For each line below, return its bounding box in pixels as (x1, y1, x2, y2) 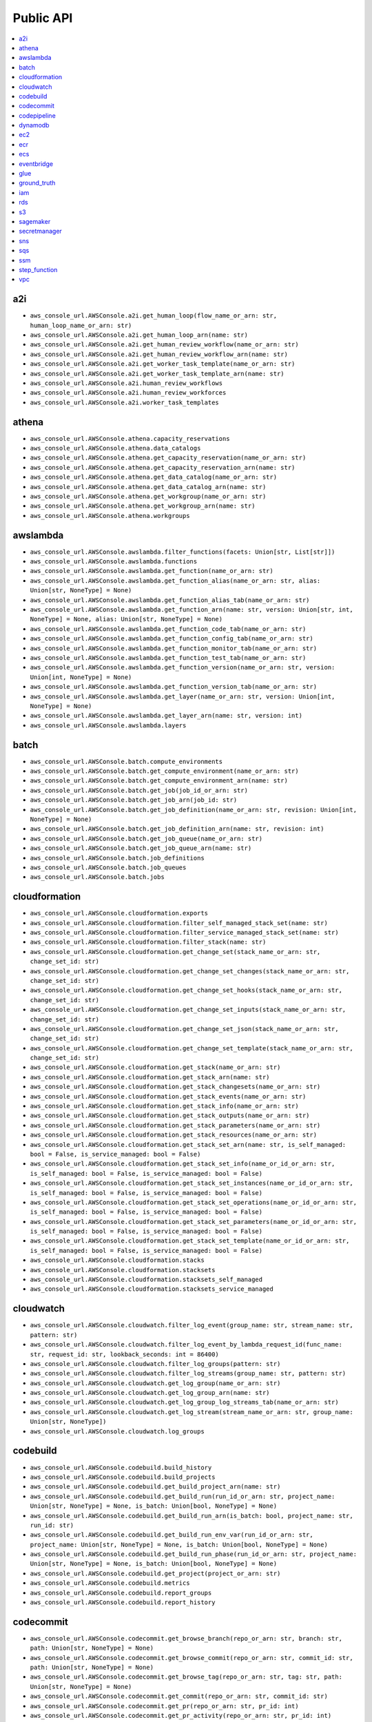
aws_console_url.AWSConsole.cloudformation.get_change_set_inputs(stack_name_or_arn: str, (30, 1006, 347, 1014)
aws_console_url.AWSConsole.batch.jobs (30, 873, 165, 881)
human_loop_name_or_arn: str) (30, 321, 132, 329)
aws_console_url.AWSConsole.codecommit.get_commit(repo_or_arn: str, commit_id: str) (30, 1692, 329, 1701)
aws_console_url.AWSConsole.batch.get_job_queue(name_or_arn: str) (30, 834, 263, 842)
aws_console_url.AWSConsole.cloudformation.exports (30, 909, 209, 917)
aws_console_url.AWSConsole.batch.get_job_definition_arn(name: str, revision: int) (30, 825, 324, 833)
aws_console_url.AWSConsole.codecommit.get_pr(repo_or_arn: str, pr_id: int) (30, 1702, 299, 1710)
